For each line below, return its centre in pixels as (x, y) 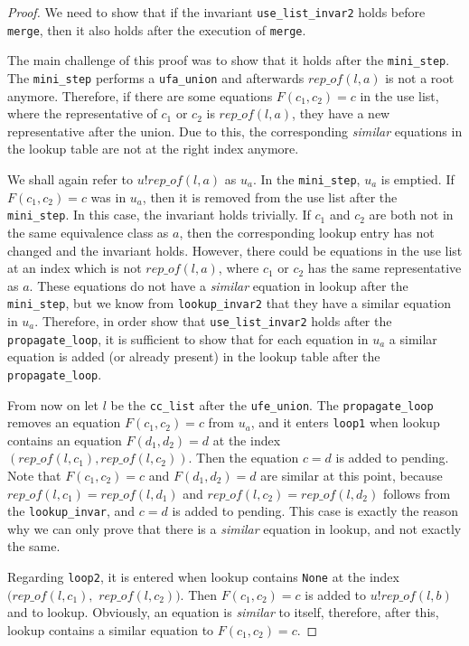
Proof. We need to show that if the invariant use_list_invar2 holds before (216, 12)
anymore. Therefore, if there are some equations (140, 95)
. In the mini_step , (306, 179)
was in (108, 197)
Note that (34, 475)
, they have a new (341, 113)
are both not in (411, 215)
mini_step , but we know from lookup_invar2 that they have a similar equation (229, 303)
